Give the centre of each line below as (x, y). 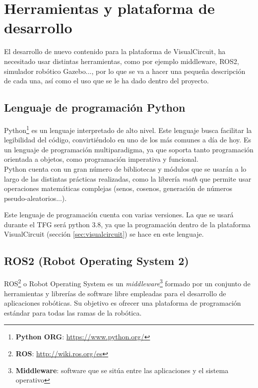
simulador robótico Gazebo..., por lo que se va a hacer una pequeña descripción (125, 71)
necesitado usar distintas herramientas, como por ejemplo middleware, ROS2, (122, 61)
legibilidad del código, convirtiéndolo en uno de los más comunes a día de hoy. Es (128, 140)
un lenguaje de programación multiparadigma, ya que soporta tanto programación (129, 149)
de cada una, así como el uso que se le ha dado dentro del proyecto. (106, 81)
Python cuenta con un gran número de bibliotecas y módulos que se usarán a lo (125, 168)
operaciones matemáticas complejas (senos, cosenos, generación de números (118, 188)
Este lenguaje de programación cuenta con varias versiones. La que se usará (119, 215)
